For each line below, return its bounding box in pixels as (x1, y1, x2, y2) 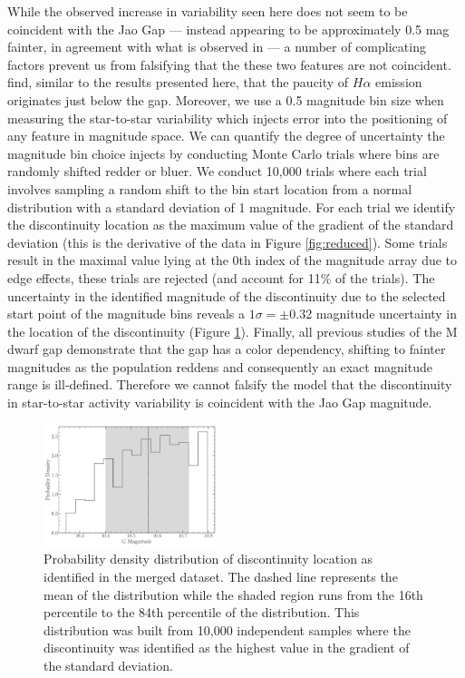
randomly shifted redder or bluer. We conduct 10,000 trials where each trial (7, 162, 427, 181)
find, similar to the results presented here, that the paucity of (7, 73, 349, 92)
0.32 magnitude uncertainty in (289, 304, 458, 323)
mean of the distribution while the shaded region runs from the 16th (44, 585, 423, 604)
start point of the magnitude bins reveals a (7, 304, 246, 323)
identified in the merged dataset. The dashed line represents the (44, 566, 398, 585)
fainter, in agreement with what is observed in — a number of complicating (7, 37, 426, 56)
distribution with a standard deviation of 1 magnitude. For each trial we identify (7, 197, 456, 216)
